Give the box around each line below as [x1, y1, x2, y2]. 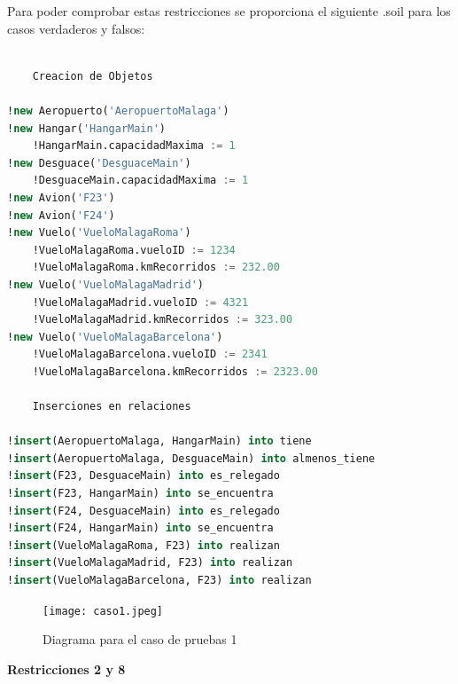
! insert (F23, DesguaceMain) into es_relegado [7, 469, 280, 483]
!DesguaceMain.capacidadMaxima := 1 [32, 174, 249, 187]
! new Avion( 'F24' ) [7, 208, 115, 222]
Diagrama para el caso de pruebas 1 [43, 630, 237, 649]
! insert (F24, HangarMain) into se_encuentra [7, 522, 274, 535]
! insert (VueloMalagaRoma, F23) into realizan [7, 539, 280, 552]
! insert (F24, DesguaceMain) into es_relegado [7, 504, 280, 517]
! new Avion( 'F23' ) [7, 191, 115, 204]
